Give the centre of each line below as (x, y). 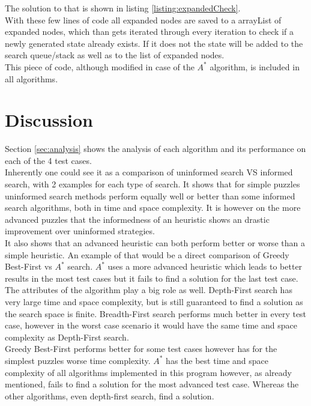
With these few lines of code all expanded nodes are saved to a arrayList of (143, 20)
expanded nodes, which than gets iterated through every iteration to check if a (149, 32)
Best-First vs (29, 266)
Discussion (49, 120)
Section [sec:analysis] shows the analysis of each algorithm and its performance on (155, 149)
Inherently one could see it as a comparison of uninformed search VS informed (149, 172)
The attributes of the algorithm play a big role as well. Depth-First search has (149, 290)
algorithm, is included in (255, 66)
